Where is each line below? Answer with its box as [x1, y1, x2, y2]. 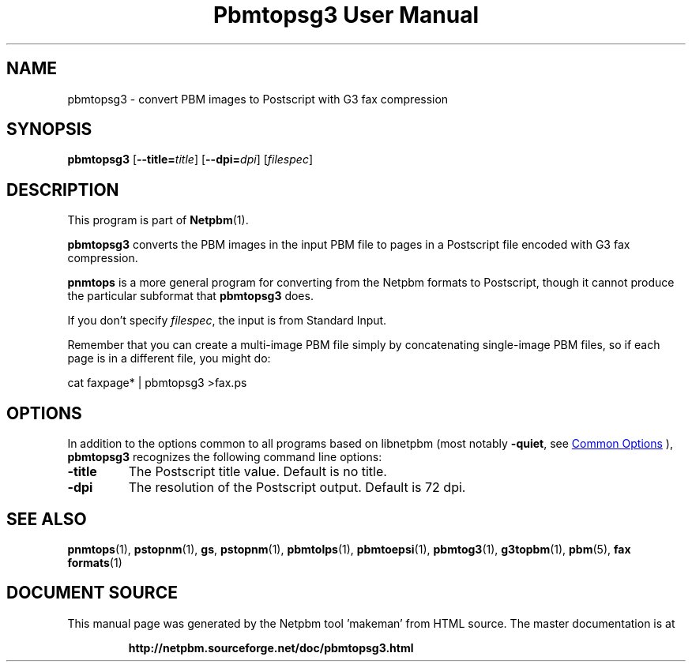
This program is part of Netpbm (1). [67, 213, 249, 227]
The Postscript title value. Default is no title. [128, 463, 387, 480]
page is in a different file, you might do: [67, 351, 271, 366]
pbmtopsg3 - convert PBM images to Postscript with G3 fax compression [67, 92, 449, 106]
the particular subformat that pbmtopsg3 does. [67, 289, 314, 303]
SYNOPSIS [6, 119, 92, 140]
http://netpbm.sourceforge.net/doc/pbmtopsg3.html [128, 640, 414, 655]
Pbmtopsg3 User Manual [212, 2, 480, 28]
